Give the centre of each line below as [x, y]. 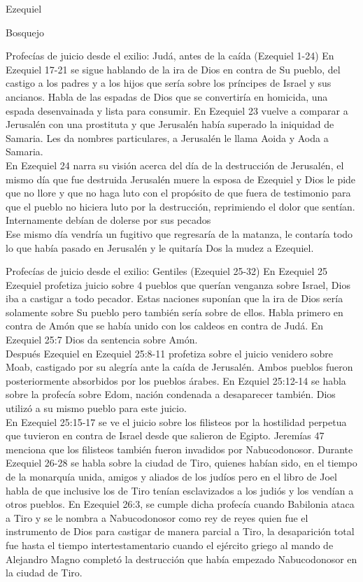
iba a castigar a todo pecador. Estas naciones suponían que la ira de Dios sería [175, 298]
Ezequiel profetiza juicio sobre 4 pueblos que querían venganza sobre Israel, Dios [178, 284]
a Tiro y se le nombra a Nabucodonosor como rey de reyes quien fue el [157, 517]
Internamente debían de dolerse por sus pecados [108, 220]
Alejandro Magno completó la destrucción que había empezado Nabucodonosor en [181, 559]
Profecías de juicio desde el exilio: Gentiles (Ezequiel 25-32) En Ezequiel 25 [167, 271]
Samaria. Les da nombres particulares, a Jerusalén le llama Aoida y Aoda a [167, 137]
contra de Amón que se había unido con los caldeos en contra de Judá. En [165, 326]
